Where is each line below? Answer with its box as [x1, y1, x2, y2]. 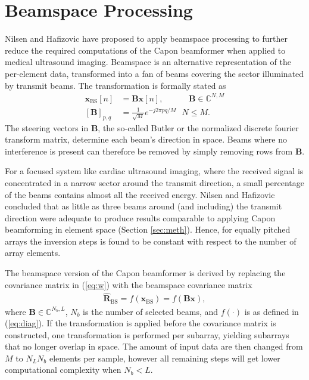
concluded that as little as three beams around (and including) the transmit [5, 200, 282, 212]
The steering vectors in [5, 121, 89, 134]
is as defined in [244, 305, 299, 317]
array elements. [5, 246, 61, 259]
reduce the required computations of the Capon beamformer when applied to [5, 44, 286, 56]
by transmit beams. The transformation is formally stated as [5, 79, 226, 91]
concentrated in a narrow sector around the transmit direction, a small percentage [5, 176, 304, 189]
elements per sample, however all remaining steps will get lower [49, 351, 280, 364]
